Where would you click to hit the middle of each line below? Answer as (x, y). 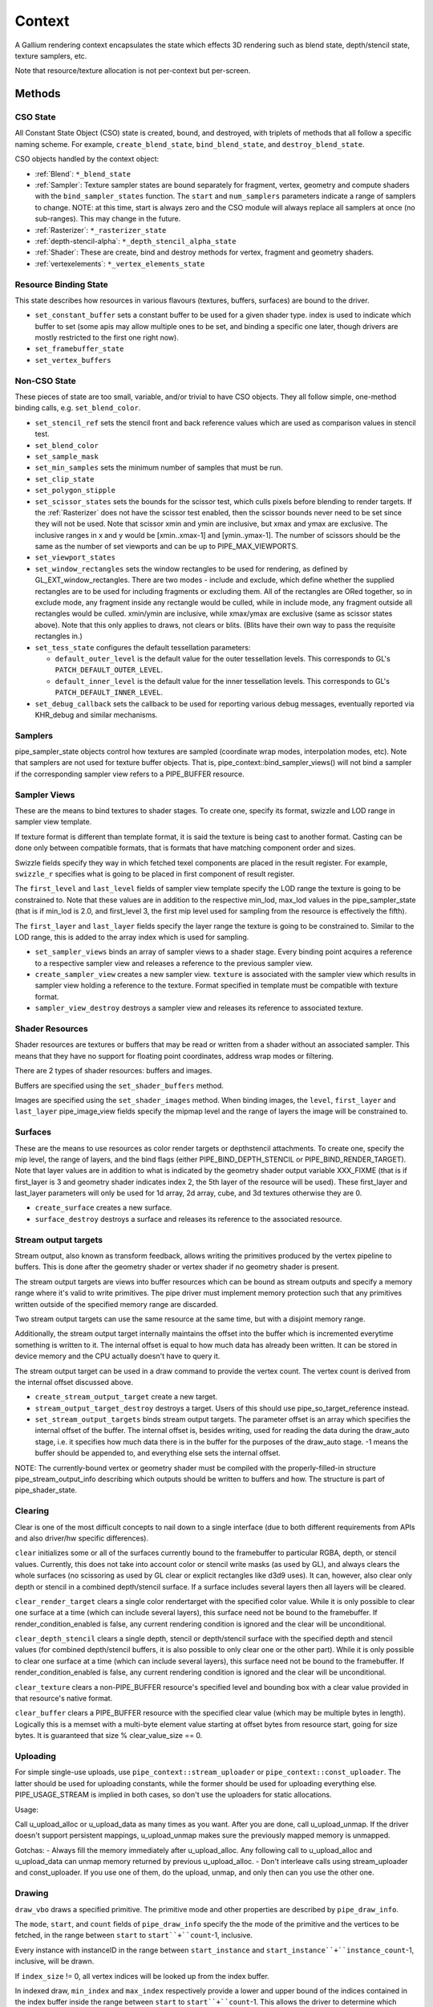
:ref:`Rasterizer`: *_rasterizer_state (101, 230)
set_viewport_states (75, 558)
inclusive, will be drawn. (55, 1961)
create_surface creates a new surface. (103, 1207)
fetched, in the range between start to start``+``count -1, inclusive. (134, 1936)
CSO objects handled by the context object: (87, 159)
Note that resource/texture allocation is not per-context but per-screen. (133, 71)
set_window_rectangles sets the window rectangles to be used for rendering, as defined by (191, 568)
